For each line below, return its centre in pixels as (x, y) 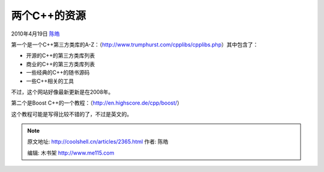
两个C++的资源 (49, 16)
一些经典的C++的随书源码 (58, 73)
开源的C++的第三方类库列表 (61, 56)
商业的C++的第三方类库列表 (61, 64)
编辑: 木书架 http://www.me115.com (71, 153)
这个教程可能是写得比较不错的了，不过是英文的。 (71, 114)
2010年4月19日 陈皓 (35, 34)
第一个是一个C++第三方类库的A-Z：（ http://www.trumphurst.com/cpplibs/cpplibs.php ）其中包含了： (135, 45)
